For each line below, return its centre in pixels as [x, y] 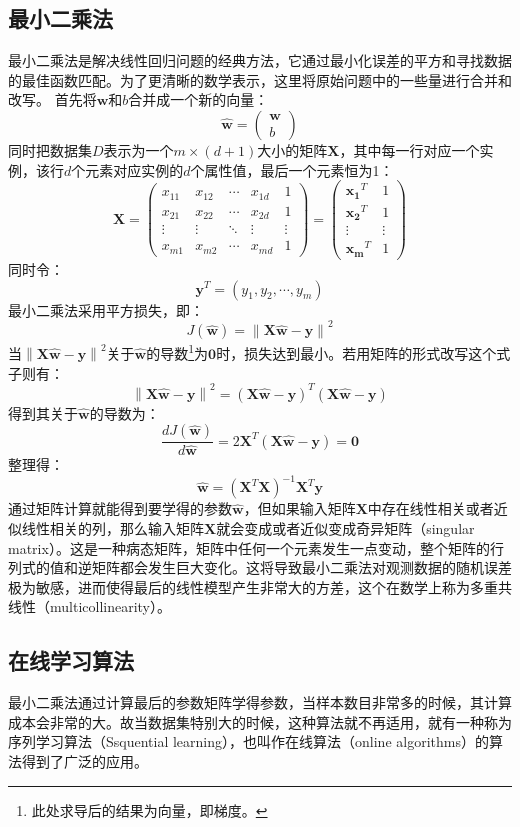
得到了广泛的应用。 [84, 760]
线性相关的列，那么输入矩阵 [112, 528]
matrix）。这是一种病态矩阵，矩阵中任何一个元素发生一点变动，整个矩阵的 [249, 547]
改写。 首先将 [52, 99]
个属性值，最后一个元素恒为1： [292, 169]
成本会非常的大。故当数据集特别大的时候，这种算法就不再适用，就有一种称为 [260, 721]
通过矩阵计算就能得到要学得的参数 [120, 508]
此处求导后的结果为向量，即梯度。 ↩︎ [149, 809]
